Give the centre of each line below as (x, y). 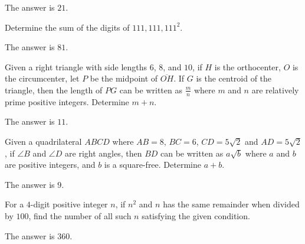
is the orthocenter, (247, 66)
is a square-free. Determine (152, 165)
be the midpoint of (124, 78)
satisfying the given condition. (196, 215)
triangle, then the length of (54, 90)
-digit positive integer (69, 204)
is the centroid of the (234, 78)
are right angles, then (104, 153)
